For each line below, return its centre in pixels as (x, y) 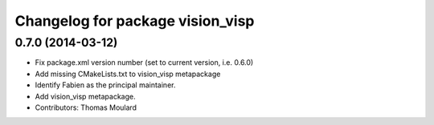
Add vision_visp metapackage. (85, 96)
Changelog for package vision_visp (135, 21)
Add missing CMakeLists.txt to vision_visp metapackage (128, 74)
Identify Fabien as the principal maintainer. (105, 85)
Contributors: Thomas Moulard (86, 107)
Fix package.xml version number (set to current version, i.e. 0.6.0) (144, 62)
